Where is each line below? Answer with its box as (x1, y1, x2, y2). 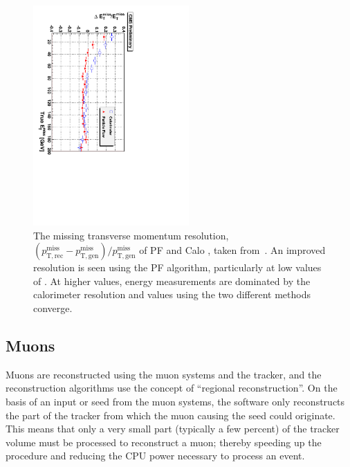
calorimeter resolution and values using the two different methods (33, 287, 311, 302)
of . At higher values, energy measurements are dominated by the (33, 273, 311, 288)
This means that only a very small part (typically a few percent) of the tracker (6, 421, 340, 436)
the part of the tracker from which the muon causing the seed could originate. (6, 408, 335, 422)
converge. (33, 300, 73, 315)
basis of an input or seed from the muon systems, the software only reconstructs (6, 394, 345, 408)
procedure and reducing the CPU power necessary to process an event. (6, 448, 305, 463)
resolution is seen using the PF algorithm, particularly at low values (33, 260, 322, 275)
